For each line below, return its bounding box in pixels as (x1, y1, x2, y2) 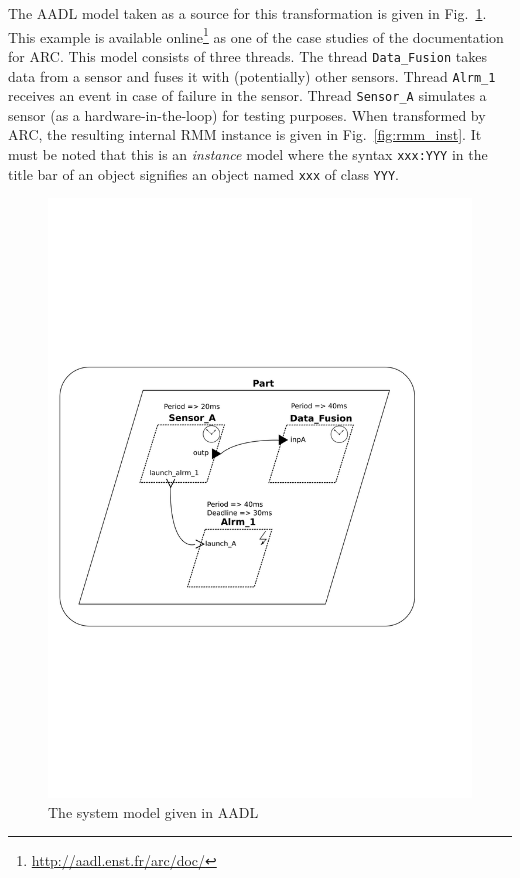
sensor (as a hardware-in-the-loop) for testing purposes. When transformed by (8, 104, 486, 125)
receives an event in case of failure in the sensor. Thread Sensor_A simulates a (8, 85, 487, 106)
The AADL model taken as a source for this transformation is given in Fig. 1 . (8, 3, 487, 23)
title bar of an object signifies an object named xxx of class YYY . (8, 163, 399, 184)
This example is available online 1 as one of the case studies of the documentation (8, 23, 504, 47)
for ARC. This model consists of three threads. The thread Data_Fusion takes (8, 45, 487, 66)
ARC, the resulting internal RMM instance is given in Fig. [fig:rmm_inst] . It (8, 124, 482, 145)
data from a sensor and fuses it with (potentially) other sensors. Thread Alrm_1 (8, 65, 496, 86)
